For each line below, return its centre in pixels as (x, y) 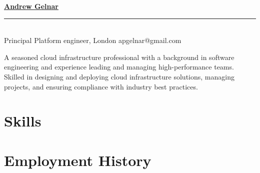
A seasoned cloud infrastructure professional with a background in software (119, 57)
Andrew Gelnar (31, 6)
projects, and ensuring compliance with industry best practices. (101, 86)
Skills (23, 121)
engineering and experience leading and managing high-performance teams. (119, 67)
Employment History (78, 160)
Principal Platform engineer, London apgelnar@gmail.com (93, 40)
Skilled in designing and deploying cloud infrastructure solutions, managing (119, 76)
